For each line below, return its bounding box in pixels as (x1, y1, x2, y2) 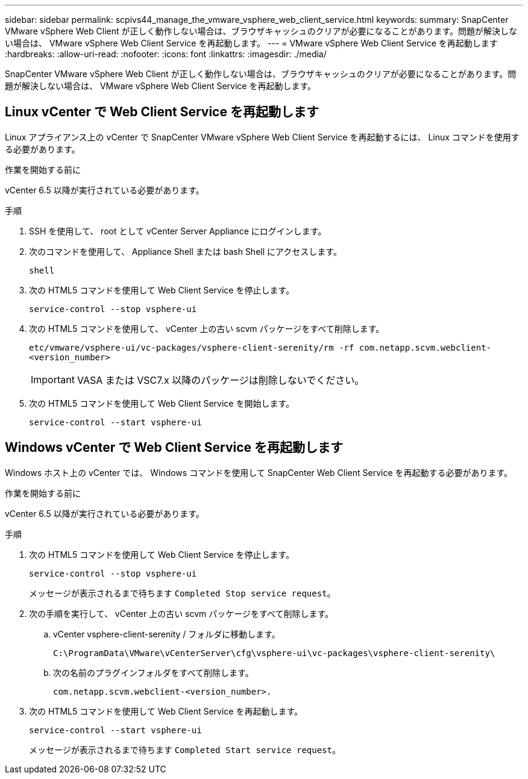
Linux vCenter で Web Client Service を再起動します (5, 104, 319, 120)
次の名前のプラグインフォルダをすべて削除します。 (53, 667, 254, 678)
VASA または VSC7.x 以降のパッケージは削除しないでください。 (77, 374, 365, 386)
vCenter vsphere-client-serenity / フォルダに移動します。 (53, 628, 280, 639)
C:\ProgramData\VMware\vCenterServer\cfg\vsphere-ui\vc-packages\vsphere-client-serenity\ (53, 648, 495, 658)
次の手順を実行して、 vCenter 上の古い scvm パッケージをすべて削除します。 (29, 608, 334, 619)
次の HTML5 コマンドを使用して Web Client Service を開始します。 (29, 398, 295, 408)
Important (31, 373, 75, 386)
